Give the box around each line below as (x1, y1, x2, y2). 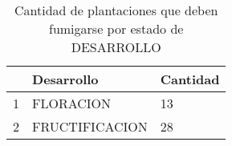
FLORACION (32, 94, 112, 112)
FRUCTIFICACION (32, 117, 148, 136)
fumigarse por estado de (49, 19, 184, 38)
